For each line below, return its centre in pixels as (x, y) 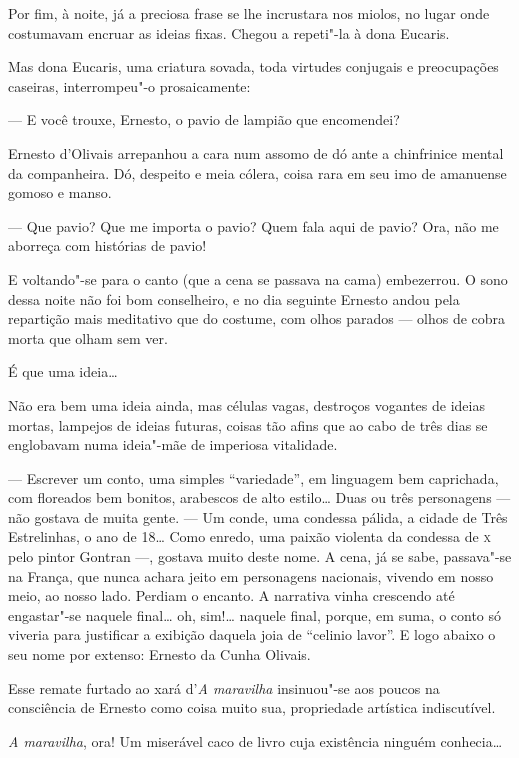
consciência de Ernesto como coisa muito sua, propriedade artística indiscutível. (252, 707)
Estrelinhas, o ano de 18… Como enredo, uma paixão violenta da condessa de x (249, 536)
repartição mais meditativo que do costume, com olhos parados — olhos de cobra (257, 318)
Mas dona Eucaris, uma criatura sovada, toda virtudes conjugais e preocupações (253, 66)
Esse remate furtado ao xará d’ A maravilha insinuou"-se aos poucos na (224, 687)
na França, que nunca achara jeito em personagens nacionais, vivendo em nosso (251, 575)
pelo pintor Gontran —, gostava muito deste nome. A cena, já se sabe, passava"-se (260, 556)
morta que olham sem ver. (88, 337)
